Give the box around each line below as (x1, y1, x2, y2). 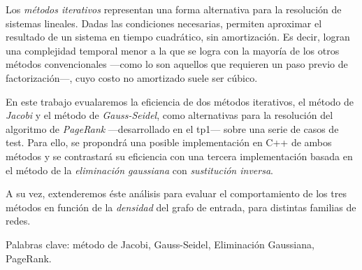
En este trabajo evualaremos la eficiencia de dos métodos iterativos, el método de (6, 94, 354, 108)
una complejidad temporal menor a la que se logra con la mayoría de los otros (6, 43, 340, 57)
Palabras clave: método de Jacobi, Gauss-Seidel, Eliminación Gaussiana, (6, 236, 314, 251)
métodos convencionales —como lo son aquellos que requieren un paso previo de (6, 57, 348, 71)
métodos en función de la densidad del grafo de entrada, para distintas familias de (6, 199, 356, 214)
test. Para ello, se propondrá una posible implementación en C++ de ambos (6, 135, 332, 150)
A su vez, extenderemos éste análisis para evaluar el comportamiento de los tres (6, 186, 347, 201)
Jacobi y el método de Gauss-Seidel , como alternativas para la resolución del (6, 108, 333, 122)
